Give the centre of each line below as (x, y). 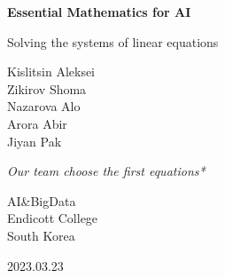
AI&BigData (42, 200)
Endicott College (53, 218)
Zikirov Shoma (47, 88)
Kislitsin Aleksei (51, 71)
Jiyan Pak (35, 141)
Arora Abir (37, 123)
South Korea (41, 235)
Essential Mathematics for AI (99, 12)
